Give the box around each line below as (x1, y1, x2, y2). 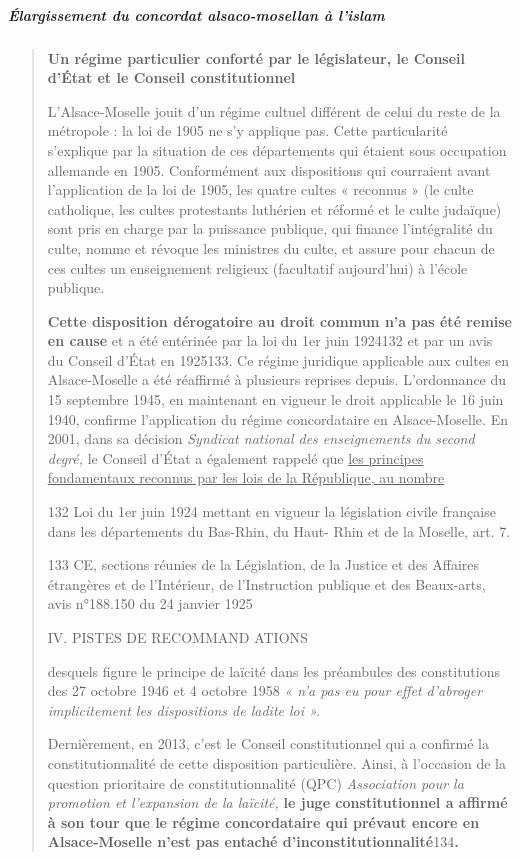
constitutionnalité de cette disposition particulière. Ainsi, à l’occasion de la (47, 752, 507, 773)
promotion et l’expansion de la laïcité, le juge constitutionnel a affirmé (47, 792, 508, 813)
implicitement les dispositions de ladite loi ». (47, 699, 321, 720)
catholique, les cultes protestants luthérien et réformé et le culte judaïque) (47, 198, 502, 219)
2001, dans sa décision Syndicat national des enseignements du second (47, 428, 475, 449)
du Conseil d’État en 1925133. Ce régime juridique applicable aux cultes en (47, 349, 510, 370)
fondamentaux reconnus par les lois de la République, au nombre (47, 467, 445, 488)
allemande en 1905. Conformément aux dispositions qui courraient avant (47, 159, 491, 180)
